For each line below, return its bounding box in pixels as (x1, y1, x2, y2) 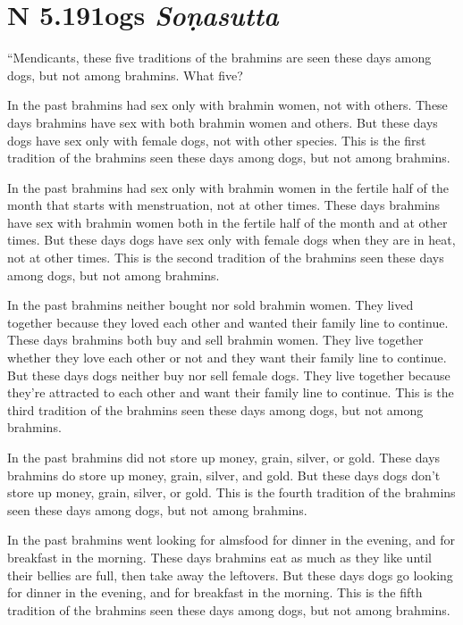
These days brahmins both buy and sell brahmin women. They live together (7, 330, 424, 349)
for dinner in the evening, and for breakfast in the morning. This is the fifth (7, 583, 423, 602)
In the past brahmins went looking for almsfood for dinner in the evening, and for (7, 530, 455, 549)
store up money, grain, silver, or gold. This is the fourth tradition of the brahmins (7, 483, 456, 502)
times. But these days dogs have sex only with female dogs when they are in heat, (7, 230, 456, 249)
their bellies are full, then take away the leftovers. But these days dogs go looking (7, 565, 453, 584)
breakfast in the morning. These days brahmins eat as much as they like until (7, 547, 433, 566)
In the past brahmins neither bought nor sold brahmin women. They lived (7, 296, 414, 314)
